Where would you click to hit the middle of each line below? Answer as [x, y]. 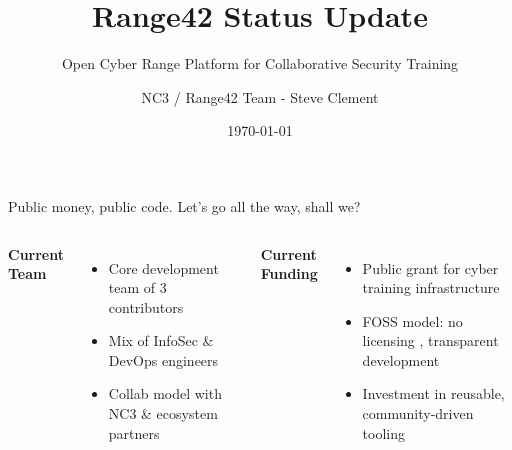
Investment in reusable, [433, 393]
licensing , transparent [430, 340]
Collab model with [165, 393]
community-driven [418, 413]
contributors [146, 306]
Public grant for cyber [430, 267]
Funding [289, 273]
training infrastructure [431, 287]
